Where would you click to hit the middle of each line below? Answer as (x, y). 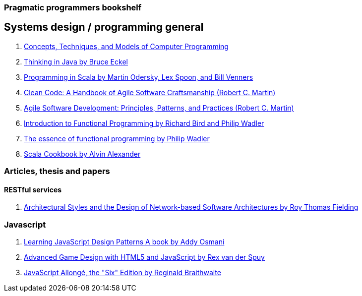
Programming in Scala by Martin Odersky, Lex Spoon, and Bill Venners (139, 77)
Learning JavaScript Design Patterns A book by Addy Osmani (124, 242)
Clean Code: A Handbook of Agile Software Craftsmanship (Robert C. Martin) (150, 92)
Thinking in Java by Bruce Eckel (76, 61)
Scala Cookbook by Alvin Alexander (82, 154)
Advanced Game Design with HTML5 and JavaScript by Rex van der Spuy (144, 257)
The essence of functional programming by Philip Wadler (117, 138)
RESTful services (33, 189)
